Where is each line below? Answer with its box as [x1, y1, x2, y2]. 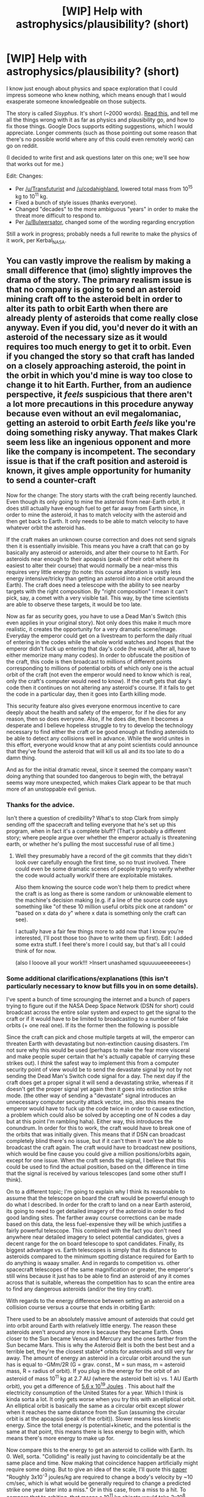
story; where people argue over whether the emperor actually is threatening [6, 834, 197, 841]
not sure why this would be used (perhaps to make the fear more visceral [6, 1046, 190, 1054]
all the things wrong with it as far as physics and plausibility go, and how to [6, 116, 195, 123]
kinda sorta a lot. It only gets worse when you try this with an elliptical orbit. [6, 1395, 196, 1402]
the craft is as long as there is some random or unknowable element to [15, 890, 192, 897]
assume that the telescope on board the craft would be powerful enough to [6, 1195, 195, 1202]
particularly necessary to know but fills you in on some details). [6, 982, 199, 990]
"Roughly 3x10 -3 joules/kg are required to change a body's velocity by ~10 [6, 1472, 193, 1481]
